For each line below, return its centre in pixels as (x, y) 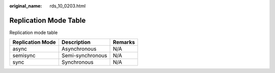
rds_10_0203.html (68, 6)
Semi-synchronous (84, 56)
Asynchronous (79, 49)
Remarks (124, 42)
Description (76, 42)
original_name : (26, 6)
